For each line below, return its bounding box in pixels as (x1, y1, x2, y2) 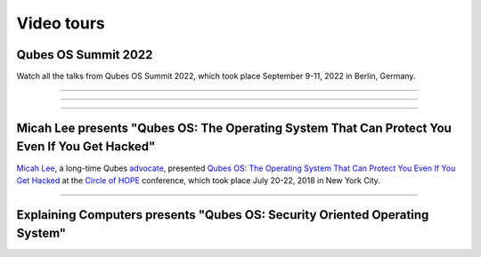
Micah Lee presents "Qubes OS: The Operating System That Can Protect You (16, 120, 452, 135)
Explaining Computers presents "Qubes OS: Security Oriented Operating (16, 207, 429, 222)
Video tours (16, 13, 106, 33)
